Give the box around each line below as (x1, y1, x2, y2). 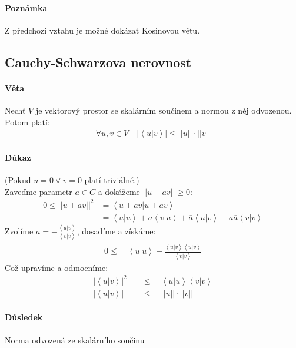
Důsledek (5, 311, 43, 323)
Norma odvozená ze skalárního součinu (5, 333, 145, 346)
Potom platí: (5, 115, 50, 128)
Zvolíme (5, 225, 34, 237)
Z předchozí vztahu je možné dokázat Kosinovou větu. (5, 24, 200, 36)
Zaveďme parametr (5, 185, 72, 197)
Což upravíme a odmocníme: (5, 261, 108, 273)
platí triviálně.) (84, 173, 139, 185)
